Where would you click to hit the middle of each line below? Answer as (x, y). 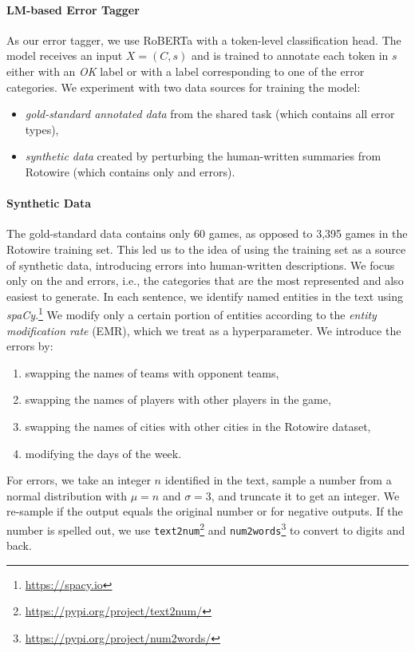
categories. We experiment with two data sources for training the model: (184, 87)
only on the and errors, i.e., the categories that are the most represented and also (205, 281)
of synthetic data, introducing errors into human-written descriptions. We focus (201, 265)
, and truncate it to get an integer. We (305, 495)
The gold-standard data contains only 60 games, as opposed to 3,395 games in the (207, 233)
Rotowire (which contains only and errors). (130, 171)
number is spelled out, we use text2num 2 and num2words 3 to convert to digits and (206, 528)
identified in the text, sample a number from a (278, 480)
